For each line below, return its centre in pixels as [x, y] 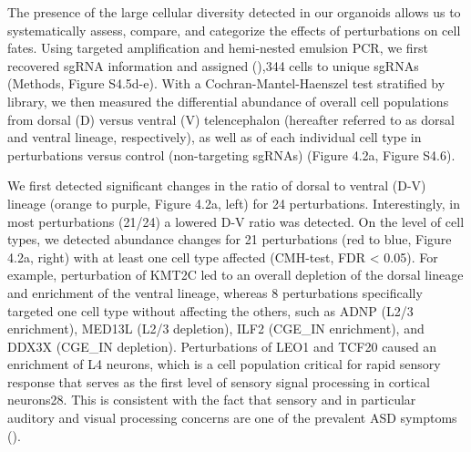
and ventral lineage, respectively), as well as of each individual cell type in [215, 137]
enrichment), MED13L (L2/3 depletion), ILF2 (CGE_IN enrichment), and [216, 329]
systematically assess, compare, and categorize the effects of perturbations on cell [234, 30]
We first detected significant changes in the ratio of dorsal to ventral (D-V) [217, 185]
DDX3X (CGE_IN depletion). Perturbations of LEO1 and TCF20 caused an [222, 346]
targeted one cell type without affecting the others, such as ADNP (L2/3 [210, 310]
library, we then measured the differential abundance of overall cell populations [228, 101]
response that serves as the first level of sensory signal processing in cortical [219, 381]
